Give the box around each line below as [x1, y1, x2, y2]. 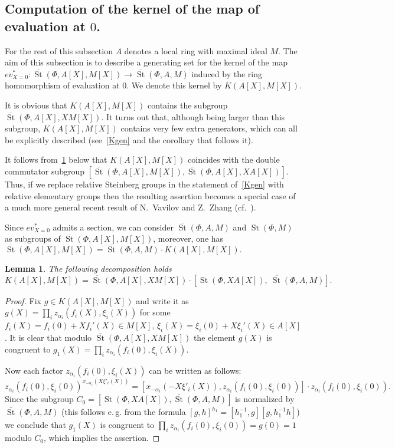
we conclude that [5, 419, 66, 431]
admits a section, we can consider [53, 220, 174, 233]
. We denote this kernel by [126, 79, 222, 91]
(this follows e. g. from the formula [61, 406, 186, 418]
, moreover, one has [153, 232, 224, 245]
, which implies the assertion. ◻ [43, 431, 160, 444]
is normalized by [235, 393, 295, 405]
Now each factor [5, 364, 63, 376]
